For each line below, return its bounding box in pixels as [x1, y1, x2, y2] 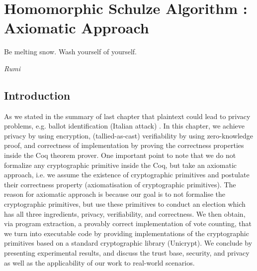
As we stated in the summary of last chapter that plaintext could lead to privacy [4, 111, 251, 121]
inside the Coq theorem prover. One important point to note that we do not [4, 150, 236, 160]
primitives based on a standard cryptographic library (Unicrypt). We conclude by [4, 238, 253, 248]
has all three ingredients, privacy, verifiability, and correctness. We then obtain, [4, 208, 246, 219]
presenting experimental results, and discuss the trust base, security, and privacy [4, 248, 250, 258]
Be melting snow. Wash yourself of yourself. [4, 46, 137, 57]
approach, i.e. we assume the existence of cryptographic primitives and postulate [4, 169, 250, 180]
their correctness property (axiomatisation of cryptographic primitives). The [4, 179, 236, 189]
